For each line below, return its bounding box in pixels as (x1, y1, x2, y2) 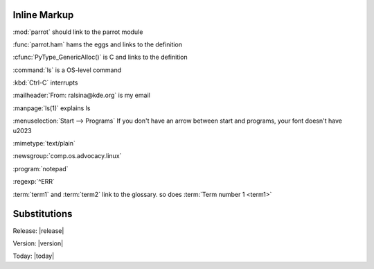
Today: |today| (12, 252, 55, 260)
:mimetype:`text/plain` (12, 139, 75, 148)
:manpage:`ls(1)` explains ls (12, 104, 91, 112)
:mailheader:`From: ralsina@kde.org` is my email (12, 91, 150, 100)
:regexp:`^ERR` (12, 177, 55, 186)
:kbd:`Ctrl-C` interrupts (12, 78, 78, 87)
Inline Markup (12, 9, 74, 21)
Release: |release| (12, 226, 64, 235)
